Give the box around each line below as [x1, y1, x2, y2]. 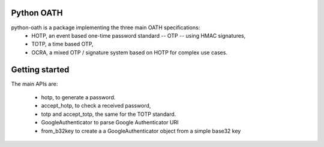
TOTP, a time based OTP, [31, 41, 94, 48]
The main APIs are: [11, 80, 58, 87]
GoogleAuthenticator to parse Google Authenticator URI [41, 119, 179, 126]
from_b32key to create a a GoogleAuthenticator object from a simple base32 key [41, 127, 241, 134]
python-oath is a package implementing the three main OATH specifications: [11, 24, 200, 31]
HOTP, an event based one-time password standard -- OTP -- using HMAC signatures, [31, 32, 246, 39]
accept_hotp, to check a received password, [41, 102, 151, 109]
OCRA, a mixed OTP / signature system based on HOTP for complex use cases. [31, 48, 228, 56]
